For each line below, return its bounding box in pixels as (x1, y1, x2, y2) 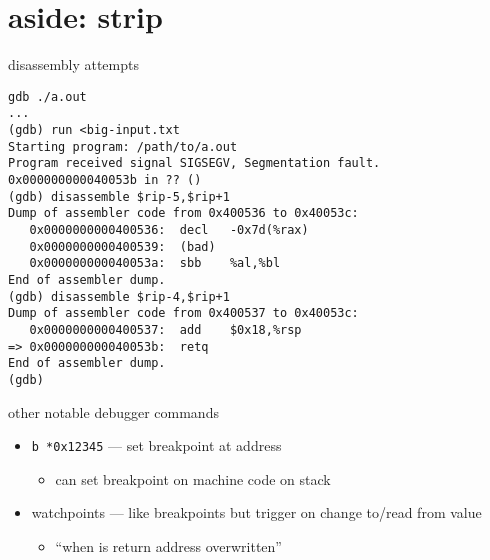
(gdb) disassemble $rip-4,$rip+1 (8, 289, 230, 304)
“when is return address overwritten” (55, 535, 282, 556)
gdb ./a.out (8, 89, 87, 104)
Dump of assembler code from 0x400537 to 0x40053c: (8, 306, 359, 321)
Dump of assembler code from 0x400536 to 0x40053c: (8, 206, 359, 221)
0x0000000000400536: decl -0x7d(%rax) (29, 222, 309, 237)
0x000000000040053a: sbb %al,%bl (29, 256, 281, 271)
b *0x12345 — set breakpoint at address (31, 435, 282, 456)
